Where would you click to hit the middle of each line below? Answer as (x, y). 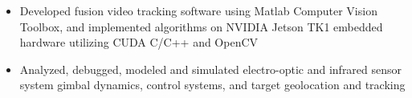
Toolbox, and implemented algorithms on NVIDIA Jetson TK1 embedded (201, 26)
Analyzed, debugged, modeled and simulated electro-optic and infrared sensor (211, 69)
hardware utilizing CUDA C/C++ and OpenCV (139, 42)
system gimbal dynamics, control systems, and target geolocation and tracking (212, 85)
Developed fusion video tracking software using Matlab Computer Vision (198, 10)
